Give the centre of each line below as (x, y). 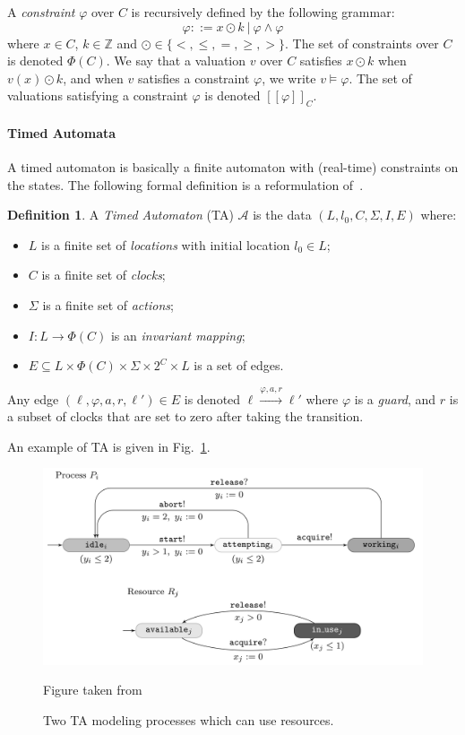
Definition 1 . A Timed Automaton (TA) (121, 215)
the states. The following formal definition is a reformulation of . (185, 184)
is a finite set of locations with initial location (166, 244)
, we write (289, 78)
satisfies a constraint (194, 78)
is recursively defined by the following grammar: (263, 12)
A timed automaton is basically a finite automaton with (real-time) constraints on (233, 166)
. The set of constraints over (362, 43)
